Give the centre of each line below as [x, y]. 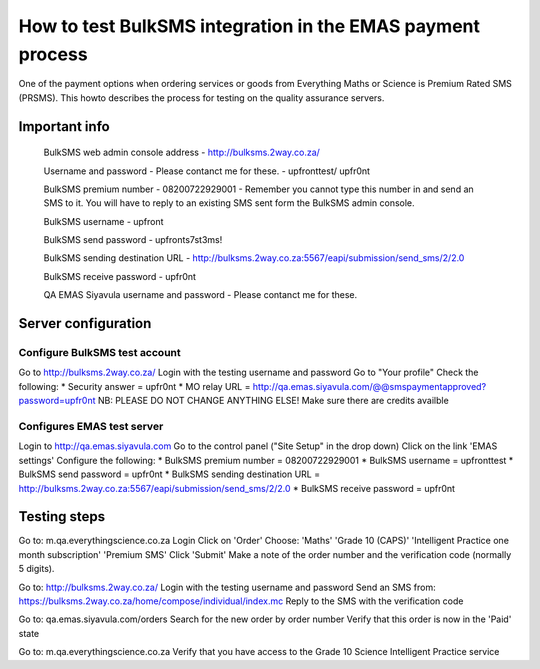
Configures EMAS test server [91, 426]
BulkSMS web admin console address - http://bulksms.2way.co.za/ [181, 152]
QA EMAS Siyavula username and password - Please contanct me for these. [200, 295]
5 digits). [36, 569]
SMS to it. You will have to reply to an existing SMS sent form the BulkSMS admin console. [229, 203]
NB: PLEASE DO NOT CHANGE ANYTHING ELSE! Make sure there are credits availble [273, 401]
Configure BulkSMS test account [100, 353]
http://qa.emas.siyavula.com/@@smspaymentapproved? [369, 386]
